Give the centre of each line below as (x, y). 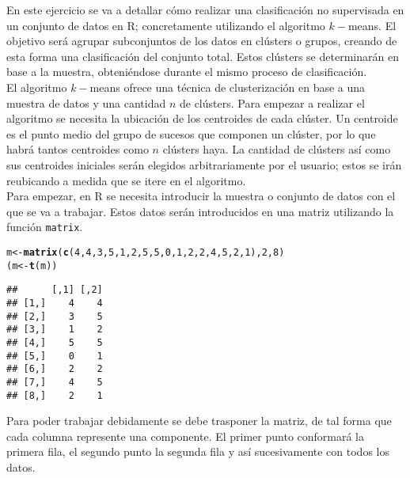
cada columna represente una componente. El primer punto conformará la (186, 436)
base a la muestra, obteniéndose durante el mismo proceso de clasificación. (187, 72)
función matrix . (45, 227)
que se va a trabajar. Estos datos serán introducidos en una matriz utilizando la (200, 211)
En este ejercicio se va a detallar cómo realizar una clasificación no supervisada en (205, 9)
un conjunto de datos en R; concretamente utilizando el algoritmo (166, 25)
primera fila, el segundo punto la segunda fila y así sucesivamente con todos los (198, 451)
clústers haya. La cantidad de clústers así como (277, 149)
